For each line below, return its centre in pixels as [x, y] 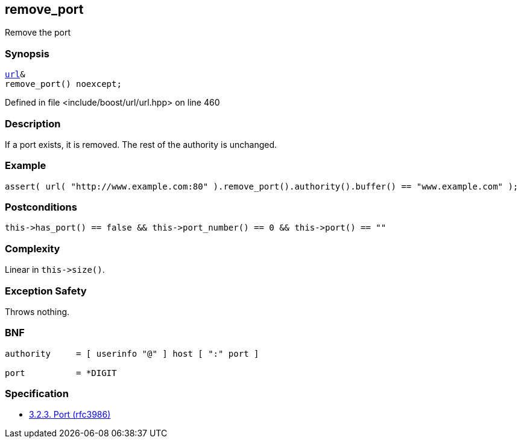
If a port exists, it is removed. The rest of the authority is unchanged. [141, 144]
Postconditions [41, 207]
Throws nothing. [37, 311]
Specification [37, 394]
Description [33, 123]
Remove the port [38, 33]
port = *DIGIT [61, 373]
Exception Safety [46, 291]
